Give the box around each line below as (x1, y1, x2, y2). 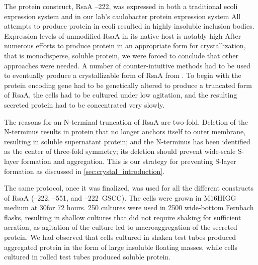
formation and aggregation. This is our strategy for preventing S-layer (21, 155, 236, 166)
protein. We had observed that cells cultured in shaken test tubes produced (4, 232, 236, 242)
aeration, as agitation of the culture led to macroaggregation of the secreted (4, 222, 237, 232)
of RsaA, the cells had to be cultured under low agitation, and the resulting (4, 90, 237, 100)
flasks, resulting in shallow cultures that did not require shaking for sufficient (4, 212, 241, 222)
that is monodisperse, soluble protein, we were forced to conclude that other (4, 50, 238, 60)
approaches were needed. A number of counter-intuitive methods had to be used (4, 60, 250, 70)
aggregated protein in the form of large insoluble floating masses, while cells (4, 241, 238, 252)
